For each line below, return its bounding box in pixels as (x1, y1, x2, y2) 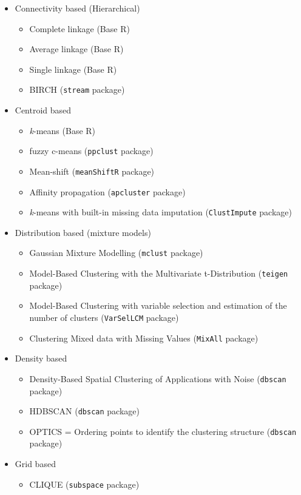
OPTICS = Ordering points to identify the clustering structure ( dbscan (29, 425, 297, 437)
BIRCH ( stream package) (29, 83, 125, 96)
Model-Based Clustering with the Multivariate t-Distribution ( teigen (29, 267, 288, 280)
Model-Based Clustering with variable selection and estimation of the (29, 299, 287, 312)
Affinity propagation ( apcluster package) (29, 185, 186, 198)
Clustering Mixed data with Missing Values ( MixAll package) (29, 331, 259, 344)
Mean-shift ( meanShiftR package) (29, 164, 155, 177)
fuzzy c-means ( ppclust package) (29, 144, 154, 157)
